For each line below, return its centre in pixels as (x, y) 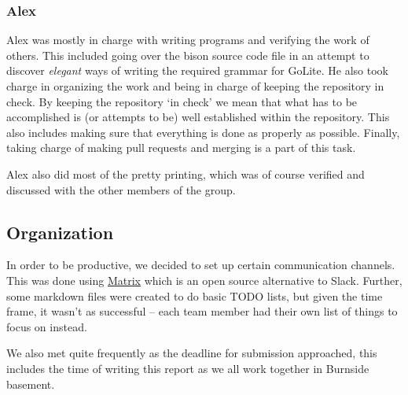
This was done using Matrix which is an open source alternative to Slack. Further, (204, 280)
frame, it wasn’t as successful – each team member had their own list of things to (202, 311)
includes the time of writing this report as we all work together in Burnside (188, 368)
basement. (31, 384)
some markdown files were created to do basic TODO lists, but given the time (195, 295)
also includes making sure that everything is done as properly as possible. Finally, (203, 132)
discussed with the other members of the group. (121, 189)
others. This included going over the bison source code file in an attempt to (188, 55)
